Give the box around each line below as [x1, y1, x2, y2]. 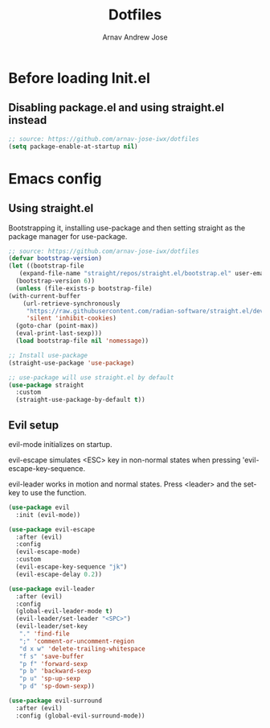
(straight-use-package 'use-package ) [8, 358, 135, 367]
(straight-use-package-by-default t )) [15, 396, 146, 404]
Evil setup [8, 418, 59, 432]
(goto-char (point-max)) [15, 322, 99, 330]
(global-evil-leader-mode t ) [15, 607, 113, 615]
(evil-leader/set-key [15, 623, 88, 631]
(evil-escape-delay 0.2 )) [15, 570, 103, 578]
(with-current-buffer [8, 292, 81, 300]
